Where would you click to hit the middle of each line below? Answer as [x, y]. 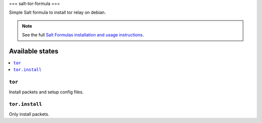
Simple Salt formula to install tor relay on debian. [57, 13]
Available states [34, 51]
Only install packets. [29, 114]
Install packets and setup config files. [46, 92]
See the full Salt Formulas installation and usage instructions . [83, 35]
